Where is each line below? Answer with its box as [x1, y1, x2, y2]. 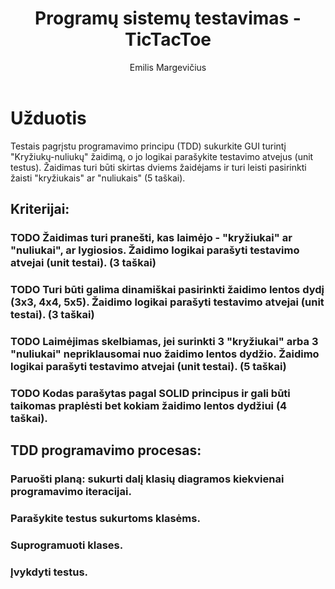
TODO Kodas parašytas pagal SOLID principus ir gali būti [10, 386, 291, 400]
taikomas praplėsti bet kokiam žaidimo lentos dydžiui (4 [10, 398, 288, 412]
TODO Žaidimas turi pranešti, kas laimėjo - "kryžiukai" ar [10, 231, 293, 244]
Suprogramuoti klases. [10, 538, 124, 552]
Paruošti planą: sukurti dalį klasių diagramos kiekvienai [10, 472, 285, 486]
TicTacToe [124, 28, 212, 51]
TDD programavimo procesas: [10, 442, 202, 459]
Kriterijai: [10, 201, 70, 218]
